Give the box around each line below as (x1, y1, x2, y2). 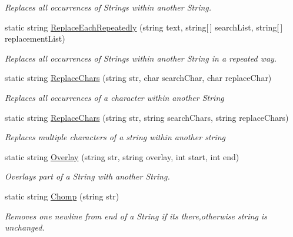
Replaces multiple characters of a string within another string (5, 131, 226, 143)
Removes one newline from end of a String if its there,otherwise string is (5, 209, 267, 222)
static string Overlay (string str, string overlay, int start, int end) (5, 150, 239, 162)
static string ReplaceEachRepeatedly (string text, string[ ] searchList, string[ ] (5, 21, 283, 33)
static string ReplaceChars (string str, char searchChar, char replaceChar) (5, 72, 272, 84)
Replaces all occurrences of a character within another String (5, 91, 224, 103)
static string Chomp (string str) (5, 189, 119, 202)
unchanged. (5, 221, 45, 233)
